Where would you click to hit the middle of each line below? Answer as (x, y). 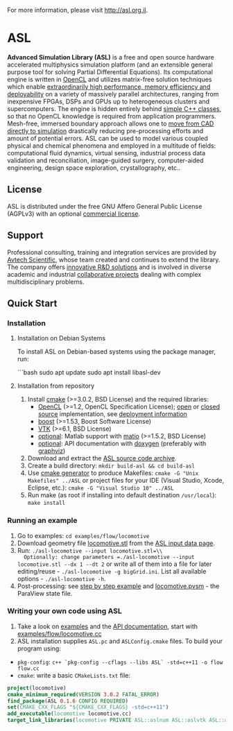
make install (46, 503)
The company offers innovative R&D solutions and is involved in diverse (109, 267)
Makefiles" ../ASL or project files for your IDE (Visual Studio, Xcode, (126, 481)
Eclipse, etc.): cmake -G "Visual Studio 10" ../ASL (101, 488)
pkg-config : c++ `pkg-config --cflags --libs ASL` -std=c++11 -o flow (120, 662)
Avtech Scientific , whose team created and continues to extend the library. (114, 259)
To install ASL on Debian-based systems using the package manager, (116, 352)
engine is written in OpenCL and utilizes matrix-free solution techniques (110, 79)
